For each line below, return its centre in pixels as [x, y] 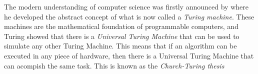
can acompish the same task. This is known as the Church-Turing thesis [114, 65]
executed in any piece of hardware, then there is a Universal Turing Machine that [129, 55]
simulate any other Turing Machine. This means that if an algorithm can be [120, 46]
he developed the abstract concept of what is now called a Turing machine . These [129, 16]
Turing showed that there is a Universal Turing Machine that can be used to [122, 36]
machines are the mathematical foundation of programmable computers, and [121, 26]
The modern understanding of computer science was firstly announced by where [126, 6]
